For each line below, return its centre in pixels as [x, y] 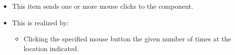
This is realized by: [40, 22]
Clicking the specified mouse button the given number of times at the [127, 39]
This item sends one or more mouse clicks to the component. [103, 6]
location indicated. [51, 48]
